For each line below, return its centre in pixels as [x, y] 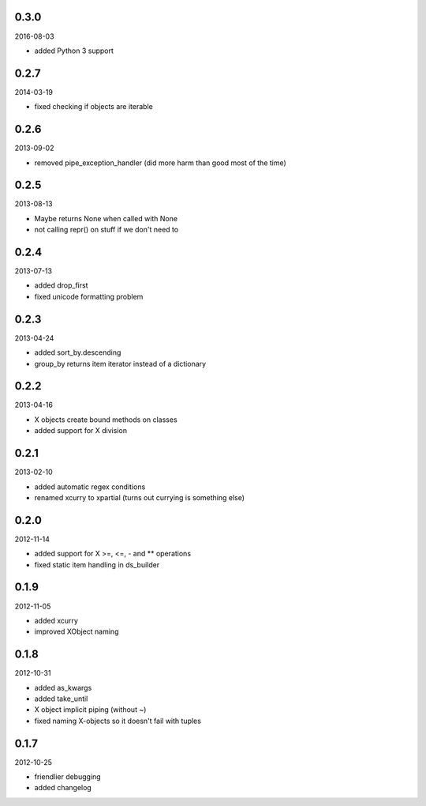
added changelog [63, 788]
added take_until [61, 699]
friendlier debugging [68, 777]
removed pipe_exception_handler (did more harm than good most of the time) [161, 163]
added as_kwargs [63, 687]
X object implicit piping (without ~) [90, 710]
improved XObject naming [77, 631]
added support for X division [81, 431]
